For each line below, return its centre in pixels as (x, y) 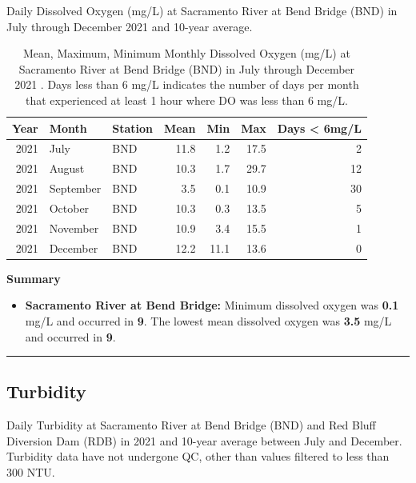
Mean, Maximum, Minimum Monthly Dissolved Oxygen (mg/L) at (186, 53)
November (74, 228)
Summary (34, 278)
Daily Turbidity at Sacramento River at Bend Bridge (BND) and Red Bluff (191, 425)
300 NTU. (31, 472)
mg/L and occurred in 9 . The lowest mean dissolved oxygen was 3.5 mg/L (208, 320)
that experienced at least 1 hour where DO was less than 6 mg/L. (187, 100)
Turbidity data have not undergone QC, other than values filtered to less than (198, 456)
